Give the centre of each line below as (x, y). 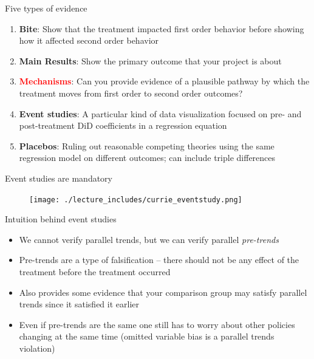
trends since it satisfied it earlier (79, 304)
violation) (37, 348)
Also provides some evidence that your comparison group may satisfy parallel (163, 292)
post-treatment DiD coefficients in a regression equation (123, 125)
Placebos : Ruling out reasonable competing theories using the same (147, 145)
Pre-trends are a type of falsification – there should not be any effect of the (159, 260)
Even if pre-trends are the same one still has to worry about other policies (157, 324)
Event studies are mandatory (59, 178)
